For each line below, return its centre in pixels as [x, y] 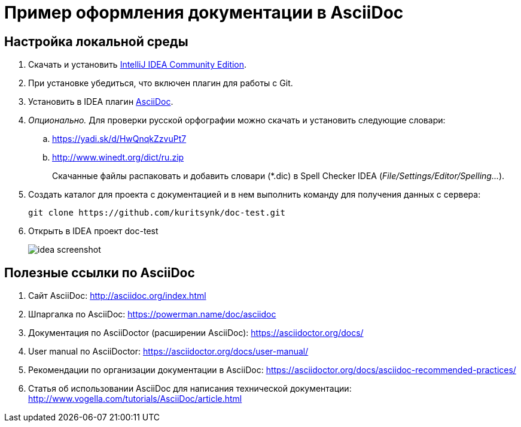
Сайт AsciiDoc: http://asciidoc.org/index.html [117, 296]
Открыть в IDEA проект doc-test [93, 231]
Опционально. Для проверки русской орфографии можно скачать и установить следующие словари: [237, 120]
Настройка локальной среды [96, 41]
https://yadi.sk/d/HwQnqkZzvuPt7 [119, 139]
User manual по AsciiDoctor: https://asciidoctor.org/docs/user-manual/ [168, 352]
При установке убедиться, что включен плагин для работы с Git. [161, 83]
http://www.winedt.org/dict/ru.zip [118, 158]
